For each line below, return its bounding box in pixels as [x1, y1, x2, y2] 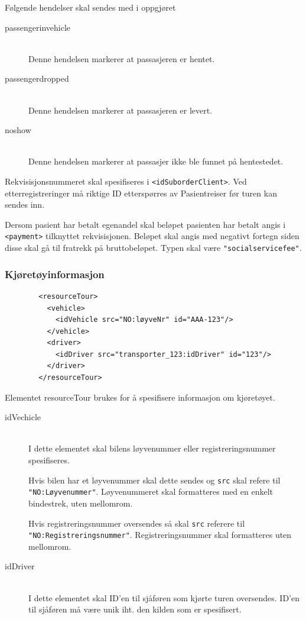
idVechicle [5, 411, 41, 423]
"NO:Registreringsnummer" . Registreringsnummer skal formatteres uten [28, 528, 292, 541]
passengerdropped [5, 72, 69, 85]
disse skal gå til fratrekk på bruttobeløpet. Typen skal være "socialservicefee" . [5, 241, 302, 254]
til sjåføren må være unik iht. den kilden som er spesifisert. [28, 603, 242, 615]
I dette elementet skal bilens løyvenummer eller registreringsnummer [28, 442, 276, 454]
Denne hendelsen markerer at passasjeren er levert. [28, 104, 213, 116]
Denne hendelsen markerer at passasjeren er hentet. [28, 52, 215, 65]
